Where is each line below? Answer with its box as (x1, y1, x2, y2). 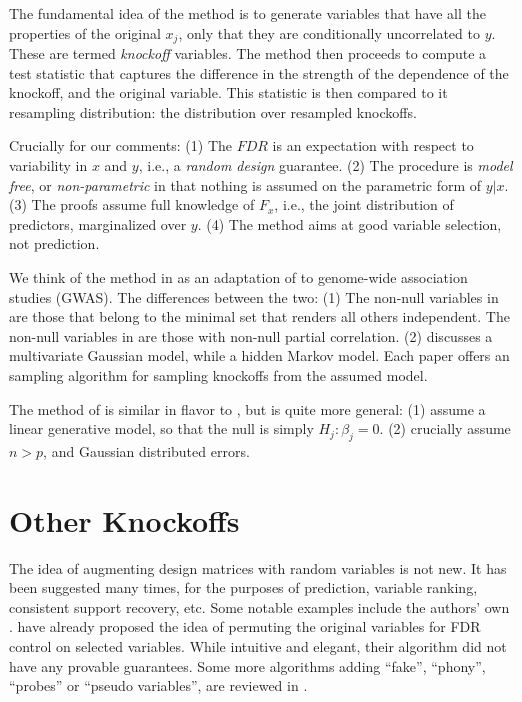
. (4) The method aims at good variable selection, (197, 213, 502, 234)
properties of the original (9, 22, 161, 43)
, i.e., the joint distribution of (274, 194, 454, 215)
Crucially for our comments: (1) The (9, 135, 233, 156)
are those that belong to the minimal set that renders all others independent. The (9, 306, 510, 327)
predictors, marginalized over (9, 213, 187, 234)
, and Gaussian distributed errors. (43, 440, 250, 461)
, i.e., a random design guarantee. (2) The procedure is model (138, 155, 513, 176)
